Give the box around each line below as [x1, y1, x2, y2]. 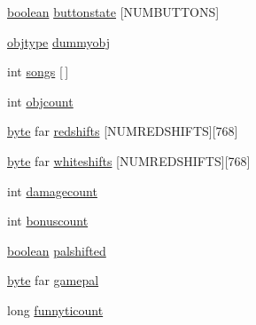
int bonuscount [7, 211, 89, 230]
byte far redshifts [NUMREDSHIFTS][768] [7, 122, 238, 140]
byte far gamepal [7, 271, 99, 289]
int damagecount [7, 181, 97, 200]
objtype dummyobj [7, 32, 110, 51]
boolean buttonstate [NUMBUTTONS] [7, 3, 220, 20]
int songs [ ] [7, 62, 69, 81]
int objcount [7, 91, 74, 110]
